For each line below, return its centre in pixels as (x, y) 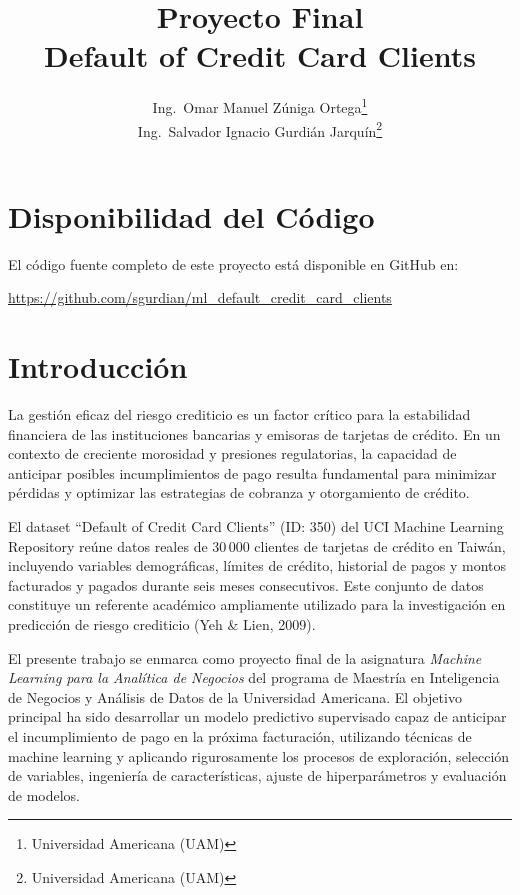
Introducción (98, 366)
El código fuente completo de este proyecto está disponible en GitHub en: (233, 263)
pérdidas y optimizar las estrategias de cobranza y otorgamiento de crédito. (239, 492)
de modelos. (44, 794)
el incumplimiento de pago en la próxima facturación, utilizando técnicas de (240, 735)
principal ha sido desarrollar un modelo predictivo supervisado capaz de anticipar (257, 716)
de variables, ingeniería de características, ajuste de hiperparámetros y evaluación (257, 775)
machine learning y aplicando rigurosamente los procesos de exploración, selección (259, 755)
